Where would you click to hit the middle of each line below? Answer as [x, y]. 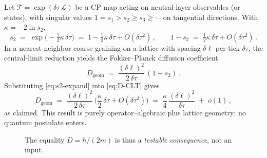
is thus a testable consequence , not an [173, 139]
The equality [45, 139]
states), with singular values [48, 17]
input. [34, 150]
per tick [227, 47]
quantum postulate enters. [45, 122]
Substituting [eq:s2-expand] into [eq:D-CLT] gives [82, 85]
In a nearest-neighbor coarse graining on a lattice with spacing [102, 47]
